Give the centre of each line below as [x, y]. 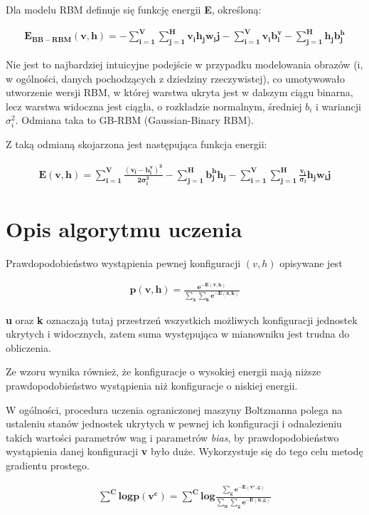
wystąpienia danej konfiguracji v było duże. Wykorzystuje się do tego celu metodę [184, 451]
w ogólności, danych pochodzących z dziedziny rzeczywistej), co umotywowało [175, 78]
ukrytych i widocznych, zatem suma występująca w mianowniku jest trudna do [178, 334]
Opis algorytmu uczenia [124, 229]
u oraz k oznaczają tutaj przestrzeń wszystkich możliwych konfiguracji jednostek [182, 319]
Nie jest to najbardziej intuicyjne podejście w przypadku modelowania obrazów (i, [184, 64]
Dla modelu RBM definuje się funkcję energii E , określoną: [134, 9]
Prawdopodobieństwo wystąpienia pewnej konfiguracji [123, 262]
